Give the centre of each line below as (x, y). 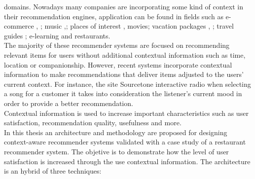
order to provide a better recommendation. (69, 103)
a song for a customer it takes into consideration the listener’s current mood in (123, 93)
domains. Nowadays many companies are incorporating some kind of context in (124, 6)
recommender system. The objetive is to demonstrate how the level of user (116, 151)
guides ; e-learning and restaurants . (57, 35)
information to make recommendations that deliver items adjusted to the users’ (124, 74)
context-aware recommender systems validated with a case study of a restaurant (125, 142)
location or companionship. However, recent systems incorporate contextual (118, 64)
